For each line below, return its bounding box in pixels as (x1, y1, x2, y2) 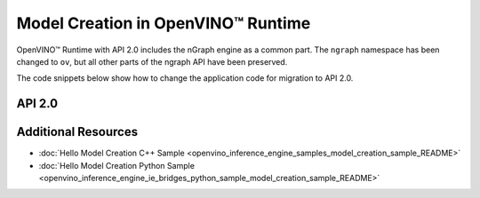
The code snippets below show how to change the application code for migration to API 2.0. (16, 73, 354, 83)
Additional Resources (16, 124, 138, 139)
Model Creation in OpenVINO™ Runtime (16, 13, 311, 33)
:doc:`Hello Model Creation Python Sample (38, 160, 196, 170)
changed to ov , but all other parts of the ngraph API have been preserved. (16, 56, 288, 67)
